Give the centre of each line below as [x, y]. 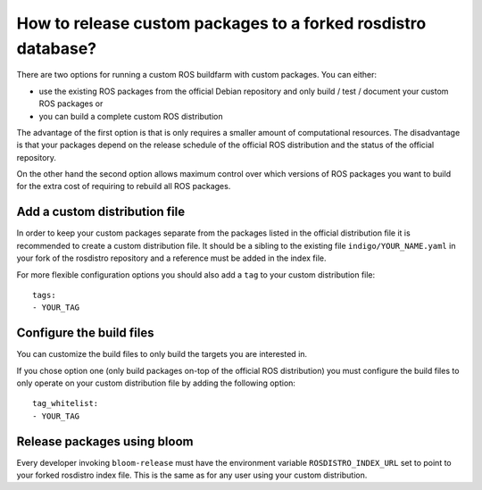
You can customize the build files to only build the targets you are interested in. [162, 354]
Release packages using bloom [105, 441]
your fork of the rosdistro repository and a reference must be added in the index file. [171, 258]
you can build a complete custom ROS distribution [131, 116]
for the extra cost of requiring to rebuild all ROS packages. [124, 187]
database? [57, 48]
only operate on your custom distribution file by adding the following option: [156, 383]
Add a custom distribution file [101, 212]
